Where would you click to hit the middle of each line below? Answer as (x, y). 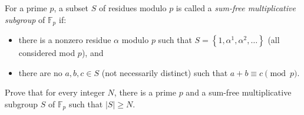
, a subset (71, 8)
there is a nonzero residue (65, 40)
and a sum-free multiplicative (239, 92)
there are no (40, 72)
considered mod (47, 53)
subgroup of (25, 19)
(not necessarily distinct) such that (165, 72)
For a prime (26, 8)
